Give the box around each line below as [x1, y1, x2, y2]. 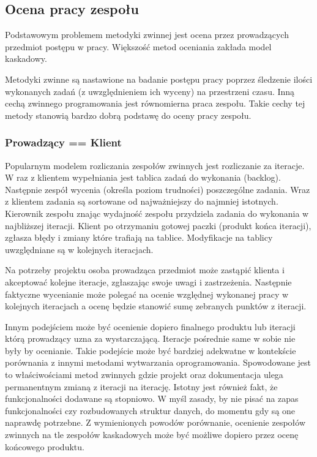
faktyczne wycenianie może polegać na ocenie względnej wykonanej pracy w [5, 287, 289, 300]
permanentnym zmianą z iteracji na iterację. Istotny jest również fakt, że [5, 380, 278, 393]
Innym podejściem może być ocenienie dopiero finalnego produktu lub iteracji [5, 320, 296, 333]
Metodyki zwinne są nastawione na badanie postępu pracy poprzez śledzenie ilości [5, 72, 313, 85]
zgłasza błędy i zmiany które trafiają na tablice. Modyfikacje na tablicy [5, 231, 273, 244]
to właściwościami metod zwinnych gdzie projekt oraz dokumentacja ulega [5, 368, 283, 381]
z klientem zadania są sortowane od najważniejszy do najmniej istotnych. [5, 195, 278, 208]
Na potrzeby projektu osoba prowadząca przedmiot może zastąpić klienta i [5, 263, 285, 276]
